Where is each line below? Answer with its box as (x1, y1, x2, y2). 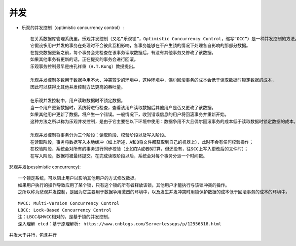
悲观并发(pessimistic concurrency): (9, 164, 81, 170)
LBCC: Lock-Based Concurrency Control (18, 207, 112, 213)
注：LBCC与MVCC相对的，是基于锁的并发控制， (18, 214, 112, 220)
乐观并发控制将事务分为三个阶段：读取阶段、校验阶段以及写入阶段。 (30, 132, 169, 138)
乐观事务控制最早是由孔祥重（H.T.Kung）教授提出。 (30, 63, 138, 69)
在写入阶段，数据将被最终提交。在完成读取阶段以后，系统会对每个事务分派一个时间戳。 (30, 153, 207, 158)
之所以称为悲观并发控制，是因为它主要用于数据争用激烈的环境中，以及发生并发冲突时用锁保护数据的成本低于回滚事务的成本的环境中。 (18, 189, 290, 195)
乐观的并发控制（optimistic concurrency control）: (21, 25, 124, 31)
